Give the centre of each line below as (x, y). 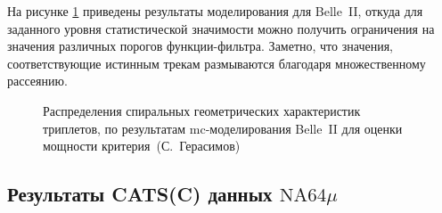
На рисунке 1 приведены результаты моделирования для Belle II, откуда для (215, 11)
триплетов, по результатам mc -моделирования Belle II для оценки (223, 128)
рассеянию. (37, 81)
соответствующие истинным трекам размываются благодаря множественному (217, 63)
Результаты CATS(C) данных (140, 194)
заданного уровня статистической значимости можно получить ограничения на (221, 28)
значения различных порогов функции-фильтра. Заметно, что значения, (200, 46)
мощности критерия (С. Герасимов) (142, 146)
